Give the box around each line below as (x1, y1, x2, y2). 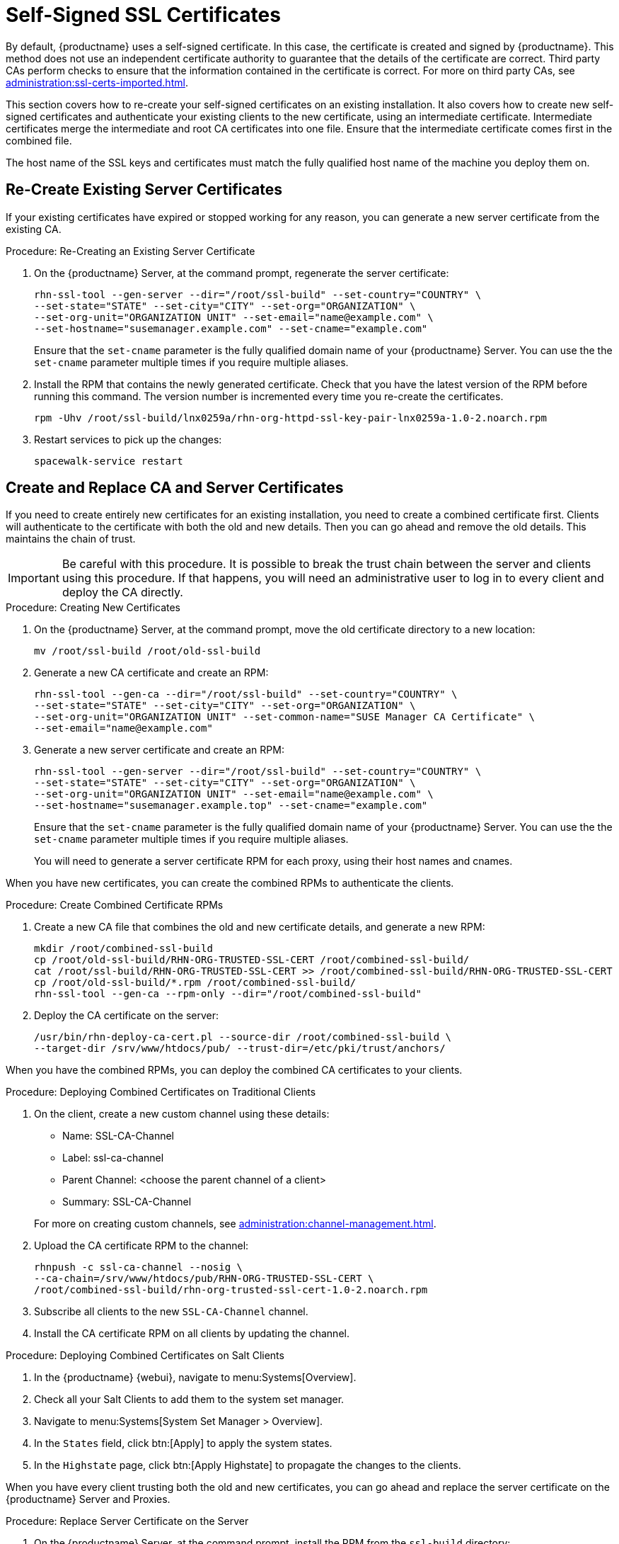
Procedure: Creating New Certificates (6, 601, 181, 614)
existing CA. (6, 222, 62, 235)
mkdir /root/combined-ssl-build (34, 943, 213, 955)
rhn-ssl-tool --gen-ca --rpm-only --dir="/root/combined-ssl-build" (34, 988, 422, 1000)
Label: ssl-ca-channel (62, 1152, 164, 1164)
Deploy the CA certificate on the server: (34, 1009, 219, 1022)
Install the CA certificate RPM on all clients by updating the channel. (34, 1327, 349, 1340)
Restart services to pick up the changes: (34, 433, 222, 445)
